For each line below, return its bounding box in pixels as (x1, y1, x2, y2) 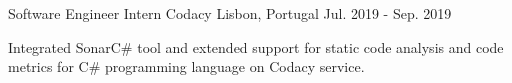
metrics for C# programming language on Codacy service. (8, 56, 365, 77)
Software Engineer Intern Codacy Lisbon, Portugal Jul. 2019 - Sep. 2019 (8, 3, 452, 23)
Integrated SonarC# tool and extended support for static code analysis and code (8, 36, 504, 57)
